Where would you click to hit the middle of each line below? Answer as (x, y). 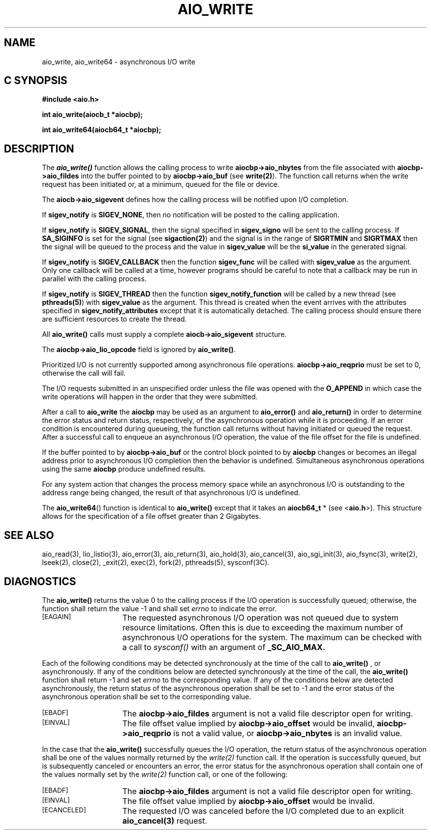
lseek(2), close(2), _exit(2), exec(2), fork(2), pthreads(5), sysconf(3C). (156, 563)
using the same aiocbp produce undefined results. (124, 469)
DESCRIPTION (39, 149)
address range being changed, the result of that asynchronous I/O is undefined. (171, 493)
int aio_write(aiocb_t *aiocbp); (92, 115)
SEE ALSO (29, 535)
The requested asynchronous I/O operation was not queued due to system (260, 617)
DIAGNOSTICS (40, 581)
